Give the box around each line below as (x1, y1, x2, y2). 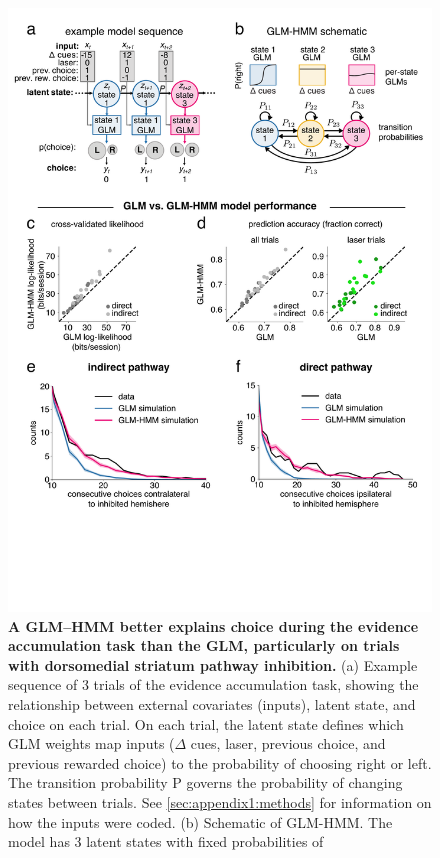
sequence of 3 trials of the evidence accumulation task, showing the (8, 674, 419, 695)
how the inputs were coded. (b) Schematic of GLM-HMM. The (8, 811, 393, 832)
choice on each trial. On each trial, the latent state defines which (8, 713, 404, 734)
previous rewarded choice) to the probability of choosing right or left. (8, 752, 432, 773)
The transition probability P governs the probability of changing (8, 772, 403, 793)
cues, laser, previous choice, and (190, 733, 386, 754)
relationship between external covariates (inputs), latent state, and (8, 694, 416, 715)
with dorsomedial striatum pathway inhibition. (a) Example (8, 654, 418, 675)
